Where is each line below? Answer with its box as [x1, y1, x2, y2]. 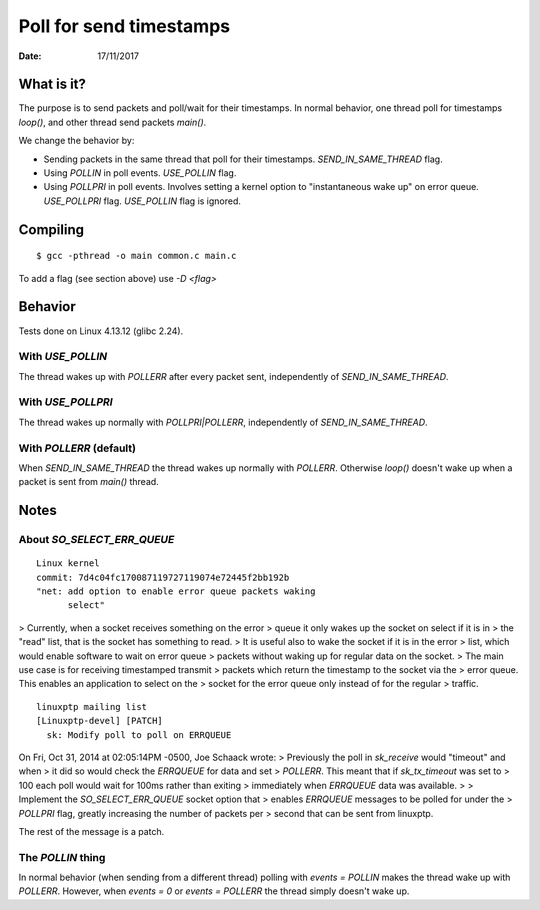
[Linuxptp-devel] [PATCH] [36, 715, 164, 727]
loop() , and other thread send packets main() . [18, 116, 207, 128]
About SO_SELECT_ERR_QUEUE [18, 533, 175, 547]
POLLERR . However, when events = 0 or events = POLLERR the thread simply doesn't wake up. [18, 885, 410, 897]
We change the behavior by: [18, 135, 135, 147]
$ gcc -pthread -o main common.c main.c [36, 250, 237, 262]
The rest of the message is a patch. [18, 825, 165, 837]
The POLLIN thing [18, 850, 106, 864]
